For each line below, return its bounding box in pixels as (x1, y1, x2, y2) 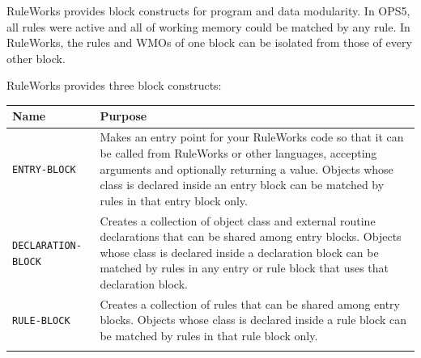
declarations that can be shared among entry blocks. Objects (100, 228, 402, 245)
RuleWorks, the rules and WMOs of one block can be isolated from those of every (6, 34, 412, 51)
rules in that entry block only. (100, 192, 248, 208)
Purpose (100, 107, 147, 124)
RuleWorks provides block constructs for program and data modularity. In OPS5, (6, 2, 410, 19)
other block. (6, 49, 66, 66)
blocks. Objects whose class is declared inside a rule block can (100, 311, 406, 328)
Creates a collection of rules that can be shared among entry (100, 295, 400, 312)
